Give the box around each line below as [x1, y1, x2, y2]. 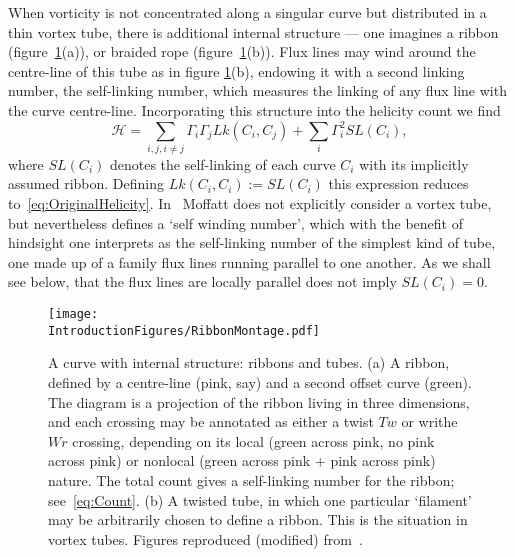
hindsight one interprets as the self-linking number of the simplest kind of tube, [8, 232, 496, 253]
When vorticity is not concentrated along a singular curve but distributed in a [8, 2, 487, 22]
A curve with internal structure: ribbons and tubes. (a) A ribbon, [48, 352, 450, 373]
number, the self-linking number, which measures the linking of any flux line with [8, 80, 507, 101]
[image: [48, 307, 99, 322]
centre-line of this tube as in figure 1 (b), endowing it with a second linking [8, 60, 465, 81]
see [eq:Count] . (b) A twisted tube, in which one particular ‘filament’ [48, 489, 472, 510]
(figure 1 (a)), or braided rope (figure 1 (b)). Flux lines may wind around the [8, 41, 476, 62]
